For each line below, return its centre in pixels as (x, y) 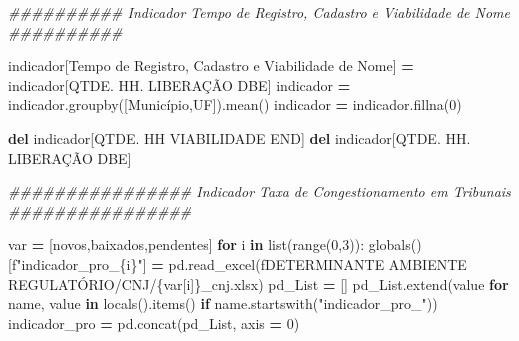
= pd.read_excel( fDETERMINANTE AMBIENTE (309, 263)
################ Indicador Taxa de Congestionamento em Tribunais (259, 191)
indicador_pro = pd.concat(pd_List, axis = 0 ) (154, 322)
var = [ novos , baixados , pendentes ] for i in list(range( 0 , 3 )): (186, 244)
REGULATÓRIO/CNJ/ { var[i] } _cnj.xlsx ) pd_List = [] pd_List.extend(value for (258, 283)
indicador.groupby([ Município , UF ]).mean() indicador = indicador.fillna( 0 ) (235, 104)
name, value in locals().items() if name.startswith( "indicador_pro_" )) (223, 303)
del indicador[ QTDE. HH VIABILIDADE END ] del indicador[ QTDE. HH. (239, 137)
